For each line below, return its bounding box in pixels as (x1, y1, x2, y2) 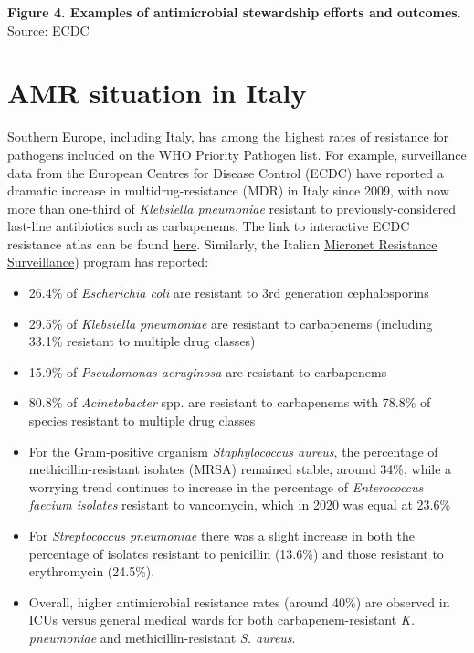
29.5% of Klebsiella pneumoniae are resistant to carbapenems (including (28, 313, 433, 332)
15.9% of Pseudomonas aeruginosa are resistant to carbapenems (28, 362, 387, 381)
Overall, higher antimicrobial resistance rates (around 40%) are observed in (28, 592, 450, 611)
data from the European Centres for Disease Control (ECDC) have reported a (7, 163, 444, 182)
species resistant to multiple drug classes (28, 411, 256, 430)
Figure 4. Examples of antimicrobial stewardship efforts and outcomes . (7, 3, 461, 21)
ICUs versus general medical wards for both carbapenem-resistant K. (28, 610, 415, 629)
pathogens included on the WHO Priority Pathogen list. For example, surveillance (7, 144, 467, 163)
